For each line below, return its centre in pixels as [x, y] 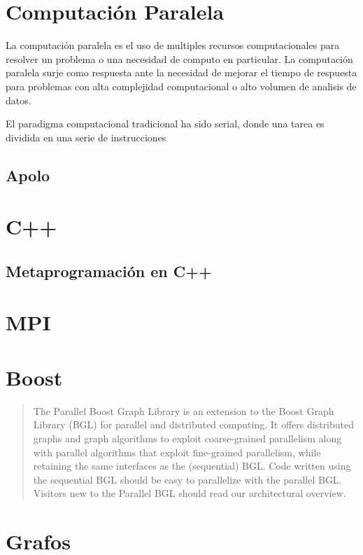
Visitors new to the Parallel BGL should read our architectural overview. [190, 493]
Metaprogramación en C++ [109, 271]
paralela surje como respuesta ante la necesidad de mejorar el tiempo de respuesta [181, 72]
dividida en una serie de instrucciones [86, 137]
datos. [19, 100]
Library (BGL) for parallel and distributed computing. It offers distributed [194, 424]
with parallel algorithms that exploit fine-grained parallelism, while [177, 452]
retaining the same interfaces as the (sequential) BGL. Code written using [192, 466]
